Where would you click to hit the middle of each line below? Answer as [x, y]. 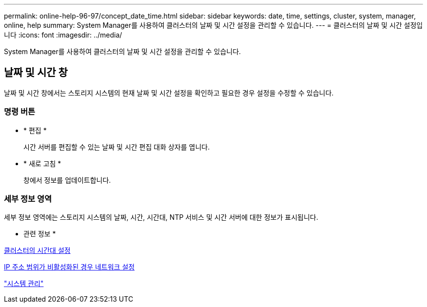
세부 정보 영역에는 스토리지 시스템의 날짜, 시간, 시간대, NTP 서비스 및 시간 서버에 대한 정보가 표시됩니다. [161, 217]
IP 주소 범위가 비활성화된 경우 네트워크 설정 [69, 267]
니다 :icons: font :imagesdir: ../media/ [63, 35]
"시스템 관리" [24, 284]
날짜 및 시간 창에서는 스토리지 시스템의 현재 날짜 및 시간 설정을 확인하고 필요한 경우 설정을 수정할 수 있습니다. [169, 93]
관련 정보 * [40, 234]
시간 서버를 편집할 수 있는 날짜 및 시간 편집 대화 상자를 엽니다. [117, 147]
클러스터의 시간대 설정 [37, 250]
